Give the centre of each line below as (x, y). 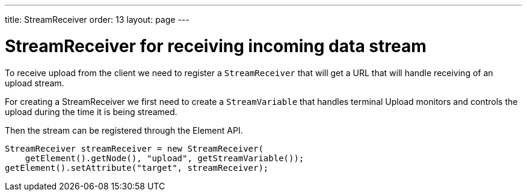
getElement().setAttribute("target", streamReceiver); (137, 168)
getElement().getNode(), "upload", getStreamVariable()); (165, 158)
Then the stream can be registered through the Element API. (124, 130)
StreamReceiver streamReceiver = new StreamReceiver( (134, 148)
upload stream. (35, 83)
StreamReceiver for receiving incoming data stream (216, 46)
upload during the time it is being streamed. (91, 111)
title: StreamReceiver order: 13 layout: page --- (97, 19)
